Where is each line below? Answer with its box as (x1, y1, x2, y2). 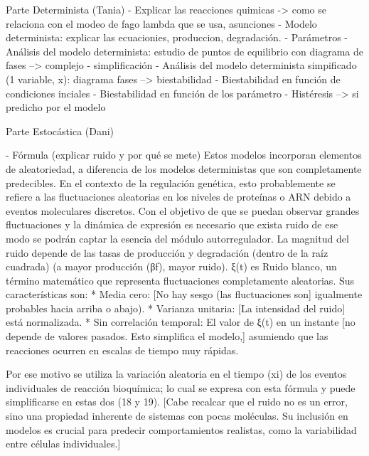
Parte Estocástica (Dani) (6, 123, 114, 138)
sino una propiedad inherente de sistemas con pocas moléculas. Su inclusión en (6, 408, 348, 423)
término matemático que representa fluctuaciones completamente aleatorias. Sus (6, 272, 355, 287)
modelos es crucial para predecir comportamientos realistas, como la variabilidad (6, 422, 357, 437)
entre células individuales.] (6, 436, 121, 451)
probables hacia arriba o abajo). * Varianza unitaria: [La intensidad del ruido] (6, 300, 346, 315)
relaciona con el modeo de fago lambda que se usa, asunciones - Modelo (6, 16, 317, 31)
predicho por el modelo (6, 100, 106, 115)
